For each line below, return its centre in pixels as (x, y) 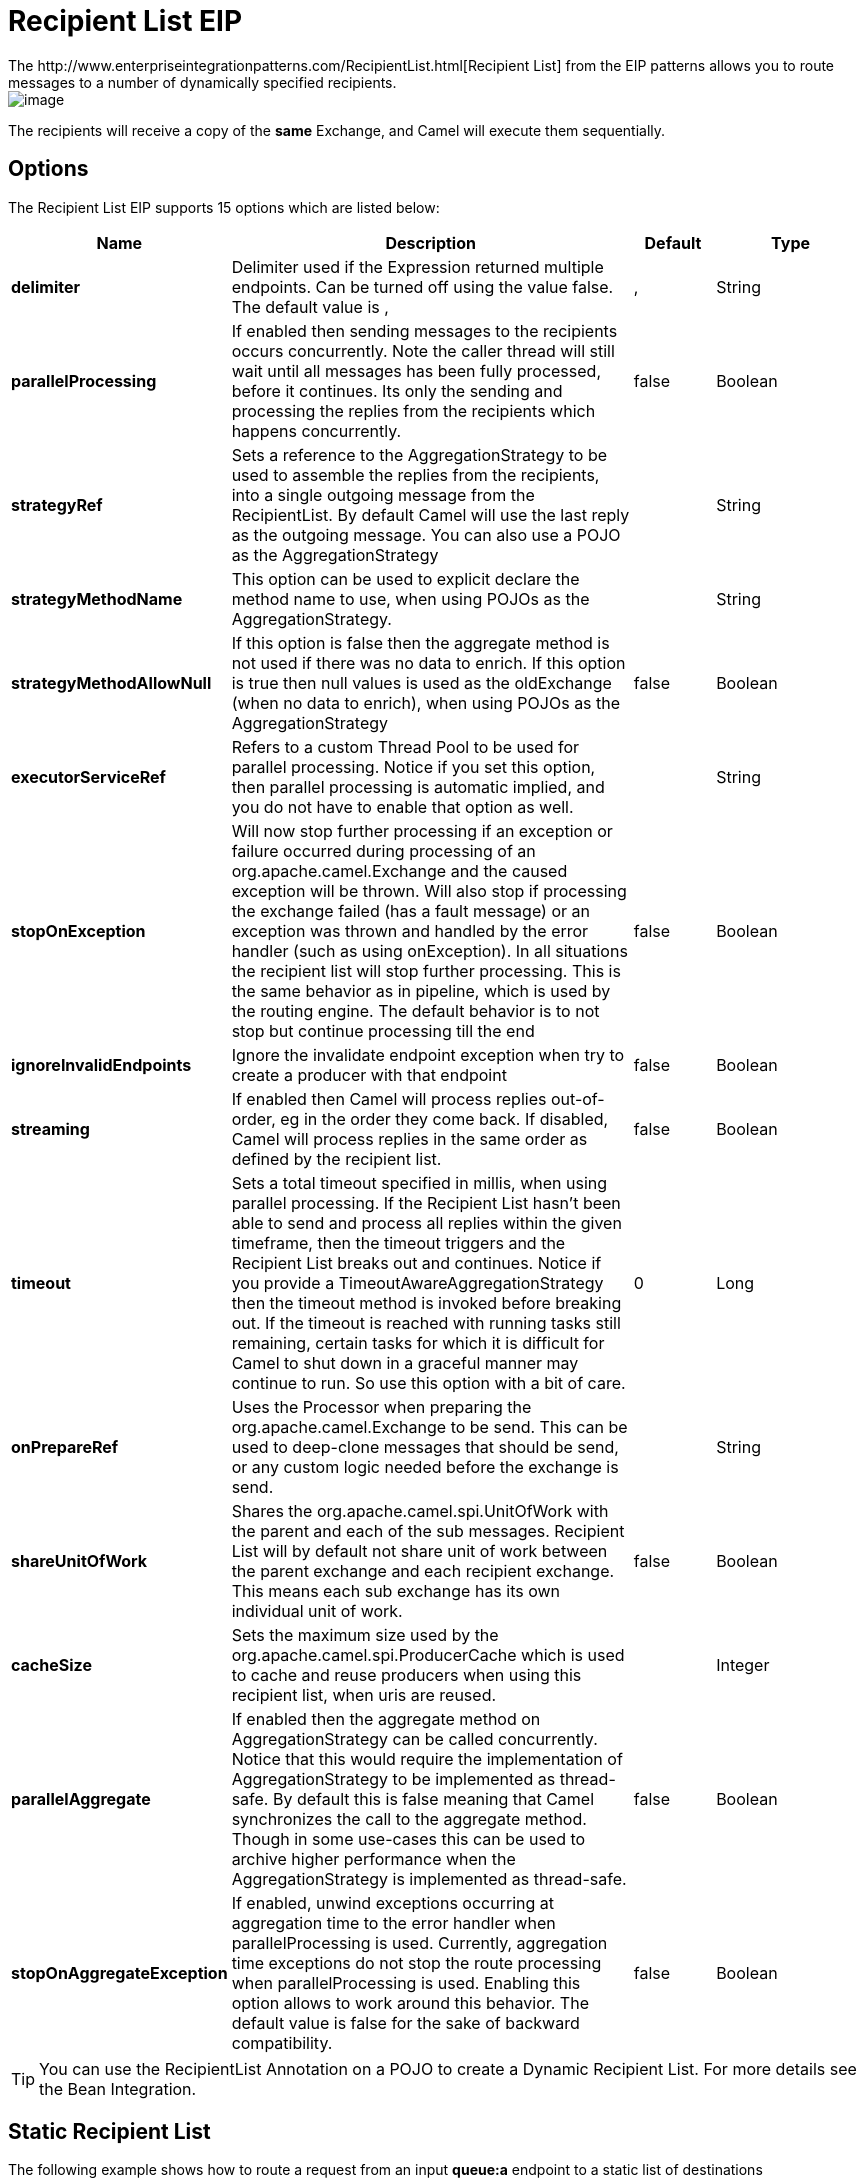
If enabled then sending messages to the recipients (424, 330)
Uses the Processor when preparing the (381, 1406)
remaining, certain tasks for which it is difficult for (418, 1342)
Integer (743, 1664)
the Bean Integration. (118, 2088)
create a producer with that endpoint (369, 1074)
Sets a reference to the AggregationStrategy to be (419, 454)
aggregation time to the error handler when (393, 1922)
